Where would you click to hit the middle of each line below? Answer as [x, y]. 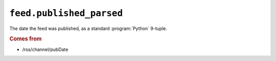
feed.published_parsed [66, 13]
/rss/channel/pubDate [45, 49]
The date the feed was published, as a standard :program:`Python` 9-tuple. [88, 28]
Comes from [26, 39]
